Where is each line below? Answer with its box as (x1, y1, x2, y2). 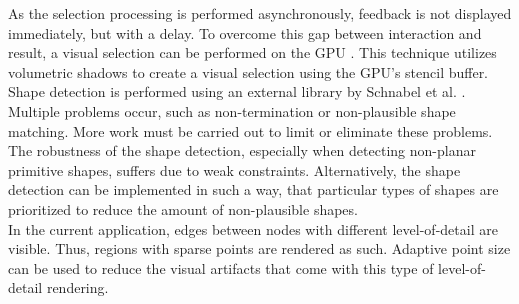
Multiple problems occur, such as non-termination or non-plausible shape (8, 100, 456, 121)
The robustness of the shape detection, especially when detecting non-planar (8, 140, 476, 161)
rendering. (46, 277, 109, 298)
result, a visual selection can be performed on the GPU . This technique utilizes (8, 42, 497, 63)
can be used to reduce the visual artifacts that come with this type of (8, 257, 434, 278)
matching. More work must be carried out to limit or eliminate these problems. (8, 120, 493, 141)
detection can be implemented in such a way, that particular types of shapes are (8, 179, 499, 200)
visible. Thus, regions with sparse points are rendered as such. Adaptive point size (8, 238, 511, 259)
